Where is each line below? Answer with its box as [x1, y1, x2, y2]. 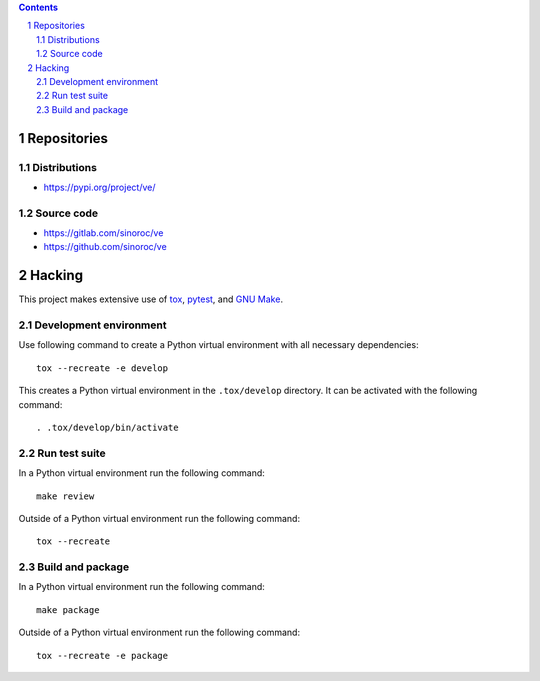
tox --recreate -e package [36, 650, 169, 661]
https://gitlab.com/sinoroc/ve [43, 227, 164, 239]
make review [36, 490, 95, 502]
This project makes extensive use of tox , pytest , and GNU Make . [18, 293, 284, 305]
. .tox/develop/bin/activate [36, 422, 179, 434]
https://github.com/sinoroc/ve [43, 241, 167, 253]
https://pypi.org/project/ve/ [43, 181, 156, 193]
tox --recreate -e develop [36, 362, 169, 374]
